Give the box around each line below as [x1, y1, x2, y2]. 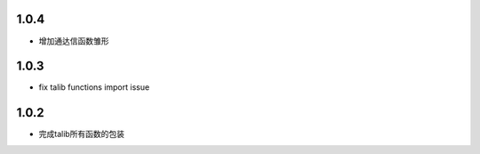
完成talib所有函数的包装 [38, 129, 124, 140]
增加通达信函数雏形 [38, 36, 109, 46]
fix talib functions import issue [38, 82, 150, 93]
